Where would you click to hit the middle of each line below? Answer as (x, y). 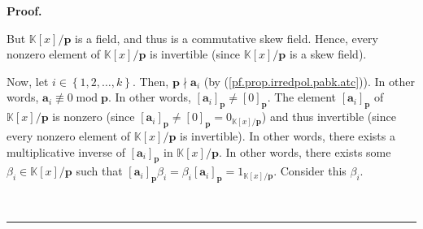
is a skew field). (328, 54)
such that (99, 171)
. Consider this (310, 171)
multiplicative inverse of (66, 151)
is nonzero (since (94, 117)
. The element (302, 97)
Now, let (28, 81)
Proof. (24, 11)
